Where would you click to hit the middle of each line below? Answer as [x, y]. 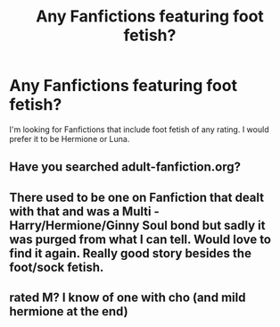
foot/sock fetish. [57, 267]
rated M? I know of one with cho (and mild [128, 298]
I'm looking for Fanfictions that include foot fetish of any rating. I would [139, 129]
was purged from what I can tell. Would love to [140, 239]
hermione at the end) [69, 311]
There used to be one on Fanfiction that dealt [137, 197]
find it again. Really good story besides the [131, 253]
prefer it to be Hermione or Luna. [70, 138]
